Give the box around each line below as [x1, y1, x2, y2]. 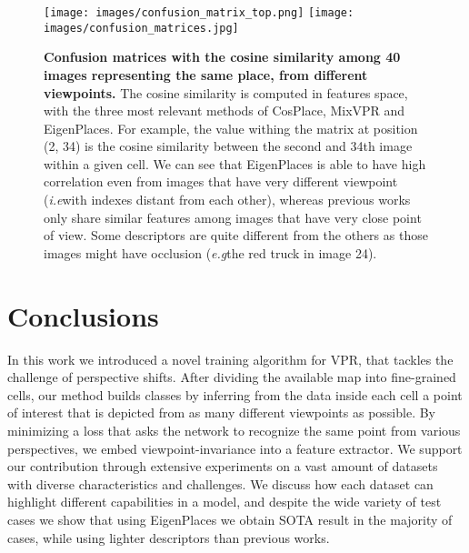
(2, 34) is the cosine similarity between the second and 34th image [44, 136, 413, 156]
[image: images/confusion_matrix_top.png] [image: [44, 6, 354, 19]
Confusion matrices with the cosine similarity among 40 [44, 47, 401, 66]
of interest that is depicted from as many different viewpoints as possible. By [7, 403, 435, 422]
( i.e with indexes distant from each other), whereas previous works [44, 190, 411, 209]
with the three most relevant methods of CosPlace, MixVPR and [44, 101, 405, 120]
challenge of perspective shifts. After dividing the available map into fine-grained [7, 367, 456, 387]
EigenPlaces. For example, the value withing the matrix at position [44, 118, 418, 137]
